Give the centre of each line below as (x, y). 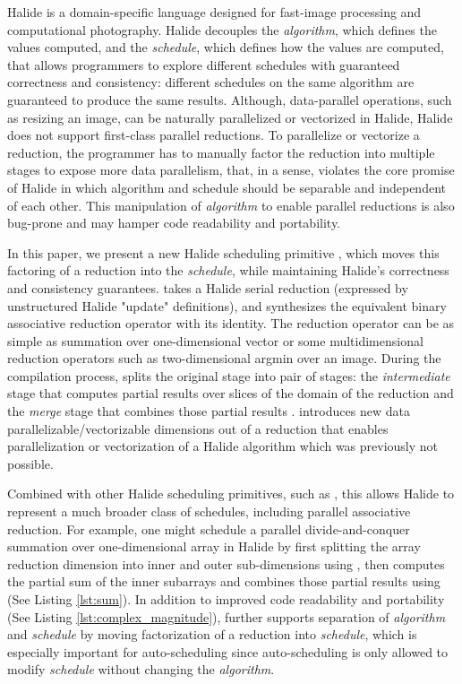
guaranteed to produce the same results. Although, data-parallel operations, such (230, 99)
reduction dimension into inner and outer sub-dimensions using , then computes (226, 563)
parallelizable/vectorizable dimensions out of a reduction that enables (198, 428)
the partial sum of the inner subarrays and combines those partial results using (224, 581)
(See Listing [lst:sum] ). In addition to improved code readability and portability (226, 599)
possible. (30, 463)
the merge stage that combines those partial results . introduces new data (209, 411)
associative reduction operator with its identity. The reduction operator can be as (231, 323)
